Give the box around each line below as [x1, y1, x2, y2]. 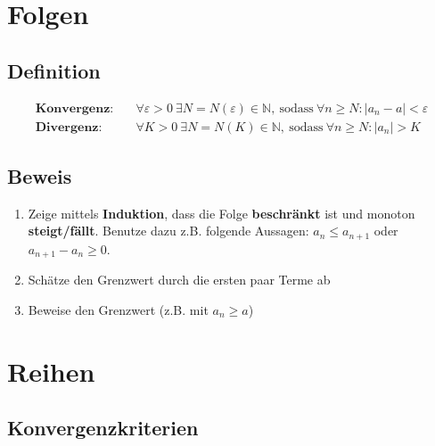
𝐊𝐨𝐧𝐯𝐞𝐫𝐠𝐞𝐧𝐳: [35, 102, 114, 115]
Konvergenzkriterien [7, 414, 199, 442]
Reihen [7, 352, 95, 389]
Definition [7, 56, 101, 84]
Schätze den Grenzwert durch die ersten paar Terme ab [28, 270, 331, 289]
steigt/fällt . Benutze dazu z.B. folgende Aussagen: [28, 221, 309, 240]
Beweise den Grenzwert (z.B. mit [28, 300, 209, 318]
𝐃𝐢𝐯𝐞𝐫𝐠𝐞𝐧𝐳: [35, 120, 103, 134]
